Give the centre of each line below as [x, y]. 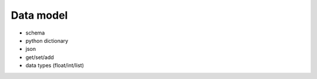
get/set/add [40, 57]
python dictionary [47, 40]
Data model [39, 15]
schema [35, 33]
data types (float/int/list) [55, 66]
